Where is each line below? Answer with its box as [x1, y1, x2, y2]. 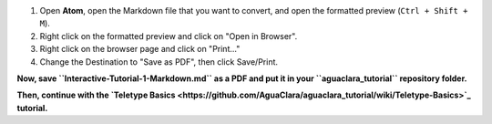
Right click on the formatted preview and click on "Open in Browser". [39, 30, 298, 41]
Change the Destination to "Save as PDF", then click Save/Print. [39, 56, 278, 67]
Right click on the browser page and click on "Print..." [39, 44, 241, 55]
